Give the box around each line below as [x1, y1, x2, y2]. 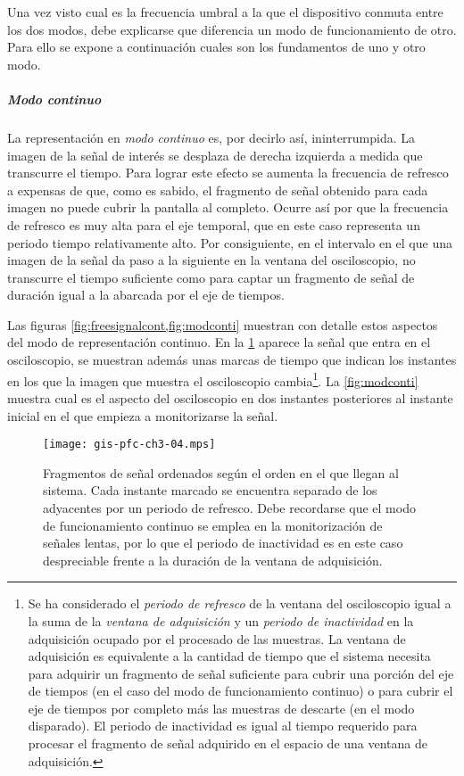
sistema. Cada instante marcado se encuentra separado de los [43, 481, 377, 499]
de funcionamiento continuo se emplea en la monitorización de [43, 516, 383, 534]
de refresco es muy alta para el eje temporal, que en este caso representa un [7, 215, 420, 234]
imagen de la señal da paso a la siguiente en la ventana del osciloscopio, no [7, 251, 416, 269]
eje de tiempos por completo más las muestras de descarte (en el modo [28, 698, 415, 717]
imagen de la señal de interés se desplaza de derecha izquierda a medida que [7, 145, 423, 164]
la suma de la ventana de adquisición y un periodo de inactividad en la [28, 611, 414, 630]
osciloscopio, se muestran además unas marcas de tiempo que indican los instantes [7, 351, 457, 369]
